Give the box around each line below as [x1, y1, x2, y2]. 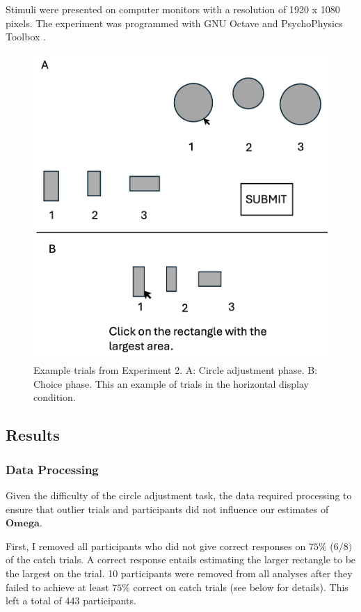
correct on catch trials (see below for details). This [133, 579, 348, 594]
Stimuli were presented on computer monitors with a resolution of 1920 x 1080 [6, 2, 340, 16]
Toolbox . [6, 29, 46, 44]
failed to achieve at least [6, 579, 109, 594]
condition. [33, 390, 76, 405]
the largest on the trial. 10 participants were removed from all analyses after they [6, 565, 353, 580]
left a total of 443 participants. [6, 593, 136, 608]
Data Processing [6, 460, 99, 478]
